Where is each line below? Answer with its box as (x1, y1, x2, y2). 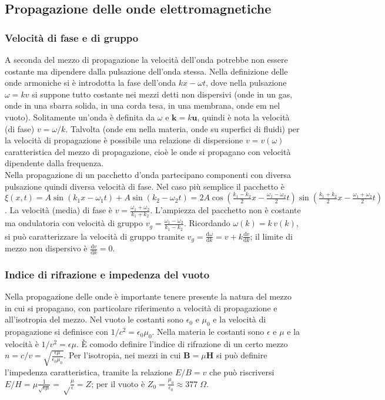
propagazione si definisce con (5, 325, 108, 338)
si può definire (216, 349, 267, 361)
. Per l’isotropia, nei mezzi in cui (63, 349, 181, 361)
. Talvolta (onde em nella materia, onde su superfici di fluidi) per (65, 122, 300, 135)
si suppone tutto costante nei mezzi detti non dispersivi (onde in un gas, (32, 88, 293, 100)
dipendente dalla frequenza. (5, 157, 104, 169)
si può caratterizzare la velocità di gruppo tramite (5, 230, 185, 242)
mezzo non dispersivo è (5, 242, 88, 254)
